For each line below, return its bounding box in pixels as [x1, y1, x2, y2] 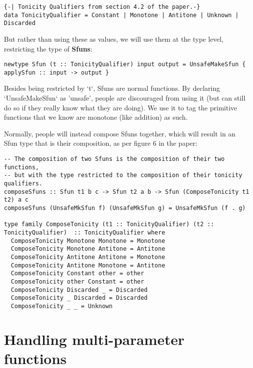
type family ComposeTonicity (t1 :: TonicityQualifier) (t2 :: [4, 221, 214, 228]
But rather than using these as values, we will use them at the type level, [4, 33, 224, 44]
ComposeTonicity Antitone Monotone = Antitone [11, 262, 165, 269]
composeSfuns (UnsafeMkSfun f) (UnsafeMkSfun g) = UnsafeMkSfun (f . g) [4, 204, 246, 211]
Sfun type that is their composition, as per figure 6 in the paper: [4, 138, 198, 148]
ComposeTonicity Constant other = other [11, 270, 144, 277]
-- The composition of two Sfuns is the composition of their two [4, 156, 225, 163]
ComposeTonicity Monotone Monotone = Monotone [11, 237, 165, 244]
